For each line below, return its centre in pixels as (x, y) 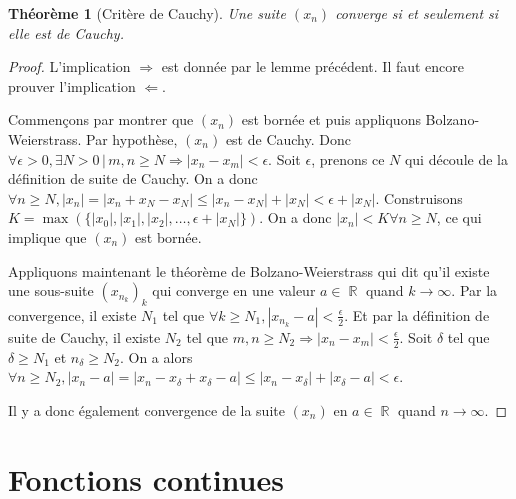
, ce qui (459, 217)
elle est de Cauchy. (66, 32)
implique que (47, 236)
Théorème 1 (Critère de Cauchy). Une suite (147, 13)
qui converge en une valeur (234, 290)
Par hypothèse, (132, 138)
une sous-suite (51, 290)
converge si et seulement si (417, 13)
